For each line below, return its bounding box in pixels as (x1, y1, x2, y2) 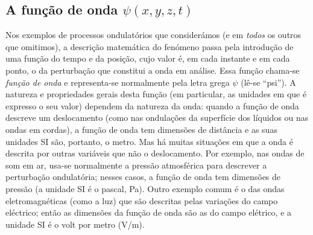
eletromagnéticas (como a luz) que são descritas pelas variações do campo (5, 194, 278, 207)
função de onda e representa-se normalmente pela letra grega (5, 76, 230, 88)
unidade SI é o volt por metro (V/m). (5, 217, 145, 230)
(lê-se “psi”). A (241, 76, 296, 88)
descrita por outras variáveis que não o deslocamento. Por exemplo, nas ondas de (5, 147, 305, 159)
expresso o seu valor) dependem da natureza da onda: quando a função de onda (5, 99, 299, 112)
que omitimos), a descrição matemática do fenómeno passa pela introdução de (5, 40, 294, 53)
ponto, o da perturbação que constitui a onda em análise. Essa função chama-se (5, 63, 300, 76)
